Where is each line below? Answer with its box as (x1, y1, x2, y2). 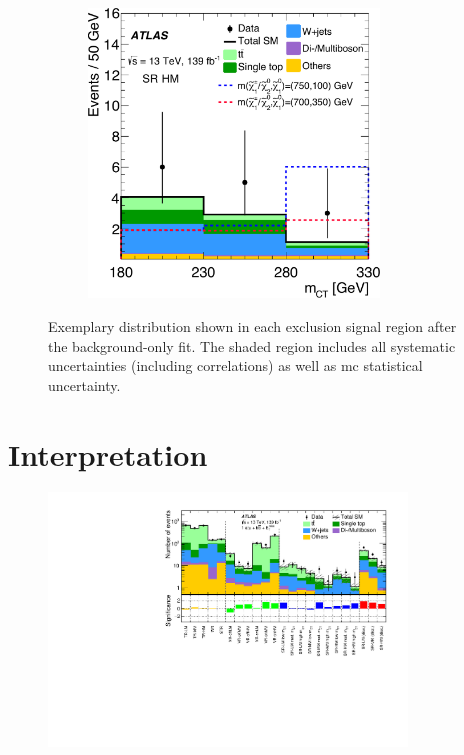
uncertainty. (48, 374, 121, 395)
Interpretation (8, 433, 208, 474)
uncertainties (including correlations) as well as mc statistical (48, 355, 423, 376)
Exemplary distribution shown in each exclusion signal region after (48, 315, 457, 336)
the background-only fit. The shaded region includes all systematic (48, 335, 456, 356)
